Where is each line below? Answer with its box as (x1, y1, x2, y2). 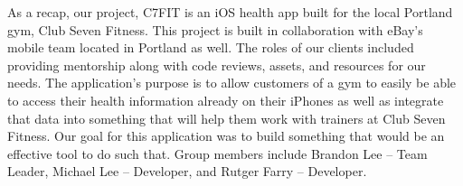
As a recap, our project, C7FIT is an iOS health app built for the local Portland (7, 3, 453, 21)
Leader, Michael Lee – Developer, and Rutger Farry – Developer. (7, 162, 367, 181)
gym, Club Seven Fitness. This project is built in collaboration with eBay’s (7, 20, 423, 39)
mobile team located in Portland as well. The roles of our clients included (7, 38, 414, 57)
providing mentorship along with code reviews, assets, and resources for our (7, 55, 426, 74)
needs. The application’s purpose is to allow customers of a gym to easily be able (7, 73, 457, 92)
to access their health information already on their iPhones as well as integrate (7, 90, 444, 109)
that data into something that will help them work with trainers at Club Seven (7, 108, 446, 127)
